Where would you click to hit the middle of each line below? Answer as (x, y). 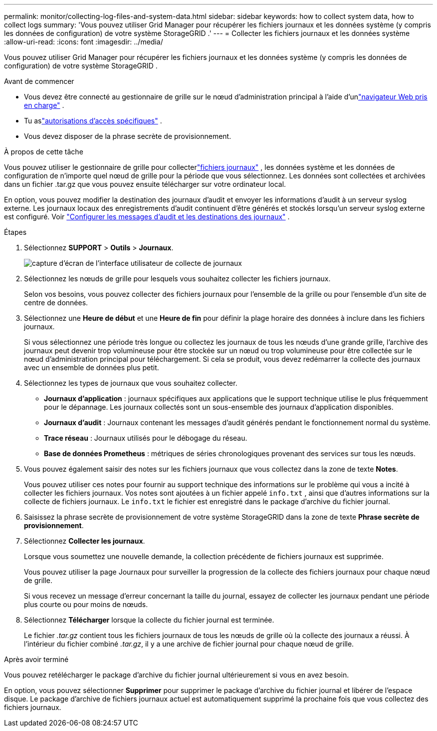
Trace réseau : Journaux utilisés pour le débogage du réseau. (146, 438)
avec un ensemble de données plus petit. (92, 367)
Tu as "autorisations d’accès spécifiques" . (93, 121)
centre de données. (56, 303)
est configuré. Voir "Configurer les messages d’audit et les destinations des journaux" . (147, 217)
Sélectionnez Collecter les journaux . (85, 541)
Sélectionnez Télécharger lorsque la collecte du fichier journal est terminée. (149, 620)
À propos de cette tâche (44, 152)
